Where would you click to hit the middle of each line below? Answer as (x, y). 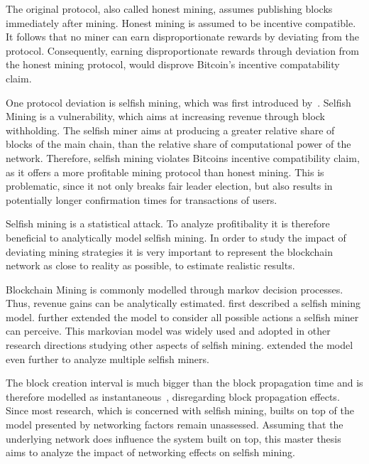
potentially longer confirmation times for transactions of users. (142, 199)
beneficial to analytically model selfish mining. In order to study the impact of (176, 237)
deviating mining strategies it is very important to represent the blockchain (169, 251)
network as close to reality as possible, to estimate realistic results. (150, 265)
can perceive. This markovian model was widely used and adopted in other (168, 331)
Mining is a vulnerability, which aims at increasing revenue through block (165, 116)
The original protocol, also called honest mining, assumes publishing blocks (169, 9)
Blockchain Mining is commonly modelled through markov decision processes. (175, 289)
